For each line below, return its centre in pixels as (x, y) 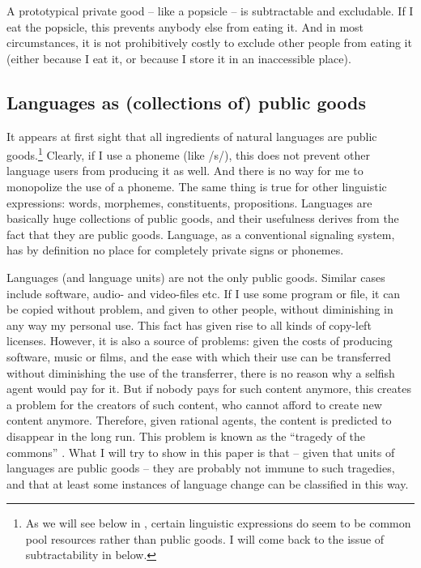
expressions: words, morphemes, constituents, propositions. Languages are (189, 202)
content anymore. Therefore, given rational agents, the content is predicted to (199, 420)
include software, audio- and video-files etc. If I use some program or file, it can (204, 293)
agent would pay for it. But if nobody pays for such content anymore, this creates (209, 389)
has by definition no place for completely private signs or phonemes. (175, 250)
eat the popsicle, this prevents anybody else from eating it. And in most (185, 26)
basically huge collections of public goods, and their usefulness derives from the (203, 218)
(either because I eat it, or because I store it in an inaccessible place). (179, 58)
